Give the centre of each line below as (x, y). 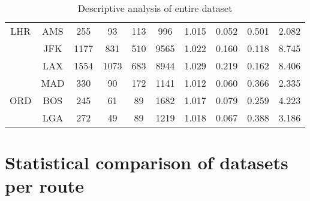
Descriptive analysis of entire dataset (155, 8)
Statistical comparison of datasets (147, 162)
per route (45, 186)
